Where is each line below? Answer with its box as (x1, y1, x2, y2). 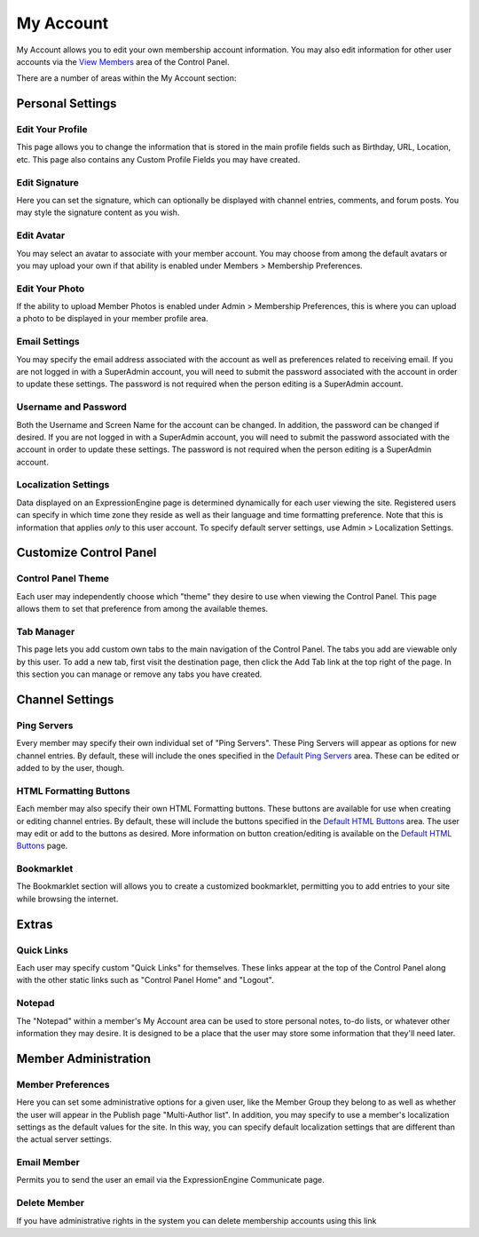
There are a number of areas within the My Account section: (16, 73, 237, 83)
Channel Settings (16, 692, 114, 707)
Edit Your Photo (16, 282, 85, 295)
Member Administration (16, 1051, 151, 1066)
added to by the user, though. (16, 763, 125, 773)
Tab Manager (16, 625, 75, 638)
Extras (16, 916, 53, 932)
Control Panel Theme (16, 573, 110, 585)
